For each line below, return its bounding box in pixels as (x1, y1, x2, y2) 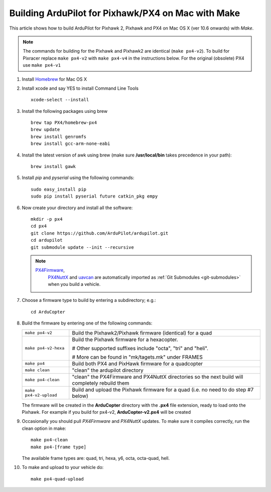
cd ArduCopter (31, 309, 65, 314)
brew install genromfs (31, 133, 87, 139)
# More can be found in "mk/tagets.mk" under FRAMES (72, 354, 203, 361)
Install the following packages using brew (22, 108, 108, 114)
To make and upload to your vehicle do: (22, 464, 104, 470)
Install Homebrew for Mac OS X (22, 76, 87, 82)
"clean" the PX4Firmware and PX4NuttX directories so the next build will (72, 373, 243, 380)
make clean (25, 368, 50, 373)
